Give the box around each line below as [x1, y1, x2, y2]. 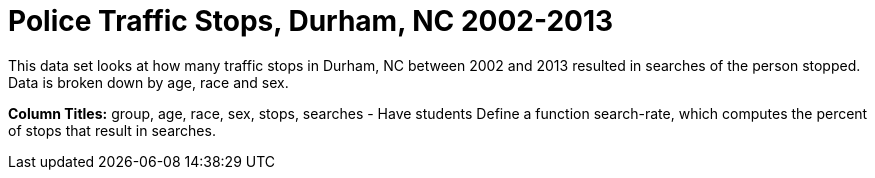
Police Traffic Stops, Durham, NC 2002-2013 [8, 4, 614, 38]
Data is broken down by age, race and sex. [8, 73, 289, 91]
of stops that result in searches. [8, 121, 216, 139]
